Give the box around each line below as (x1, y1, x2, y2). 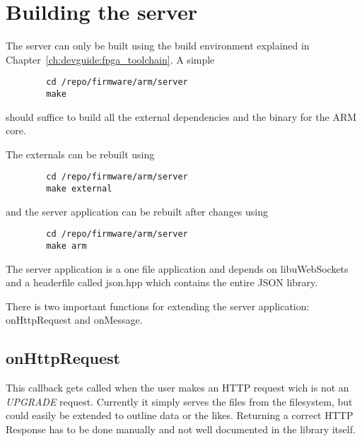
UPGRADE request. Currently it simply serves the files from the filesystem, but (6, 394, 353, 408)
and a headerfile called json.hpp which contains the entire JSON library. (6, 275, 318, 290)
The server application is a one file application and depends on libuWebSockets (6, 261, 349, 276)
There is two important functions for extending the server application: (6, 298, 310, 313)
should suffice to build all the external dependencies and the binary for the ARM (6, 109, 357, 124)
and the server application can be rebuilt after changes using (6, 204, 269, 218)
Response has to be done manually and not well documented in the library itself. (6, 421, 356, 436)
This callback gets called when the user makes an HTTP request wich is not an (6, 380, 349, 395)
